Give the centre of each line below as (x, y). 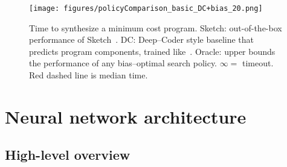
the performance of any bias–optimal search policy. (123, 63)
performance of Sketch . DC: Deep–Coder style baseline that (142, 39)
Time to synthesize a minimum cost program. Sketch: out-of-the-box (156, 27)
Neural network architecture (126, 116)
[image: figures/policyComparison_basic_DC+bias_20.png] (146, 8)
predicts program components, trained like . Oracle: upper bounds (152, 51)
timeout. (258, 63)
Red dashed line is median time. (89, 75)
